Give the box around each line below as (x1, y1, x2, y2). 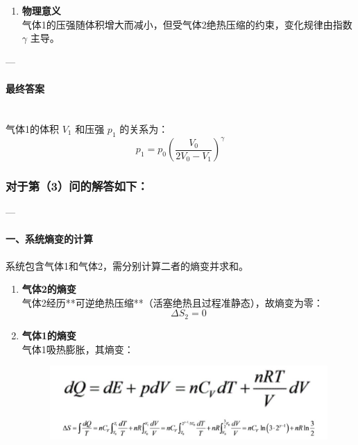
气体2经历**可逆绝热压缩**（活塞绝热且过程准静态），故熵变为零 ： (22, 295, 323, 309)
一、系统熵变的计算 (6, 232, 93, 246)
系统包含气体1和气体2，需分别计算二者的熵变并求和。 (6, 258, 248, 273)
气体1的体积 (6, 121, 59, 136)
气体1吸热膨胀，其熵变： (22, 341, 134, 356)
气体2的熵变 (22, 282, 76, 296)
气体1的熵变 (22, 327, 76, 342)
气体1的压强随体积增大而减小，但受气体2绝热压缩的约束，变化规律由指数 (22, 17, 352, 31)
